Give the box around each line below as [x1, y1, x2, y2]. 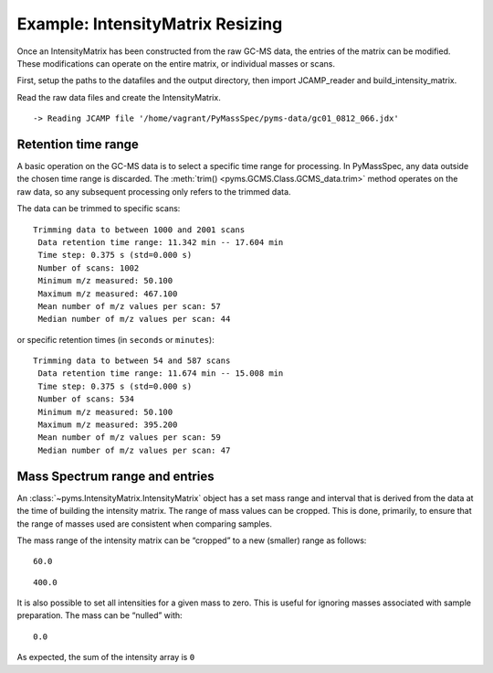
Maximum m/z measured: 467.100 [37, 288, 178, 299]
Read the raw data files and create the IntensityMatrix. [16, 91, 221, 102]
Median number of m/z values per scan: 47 [37, 444, 231, 455]
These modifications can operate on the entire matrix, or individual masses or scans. [16, 58, 335, 69]
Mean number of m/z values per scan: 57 [37, 301, 221, 311]
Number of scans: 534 [37, 394, 135, 404]
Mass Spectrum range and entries [16, 468, 215, 484]
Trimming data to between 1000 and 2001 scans [33, 224, 246, 235]
